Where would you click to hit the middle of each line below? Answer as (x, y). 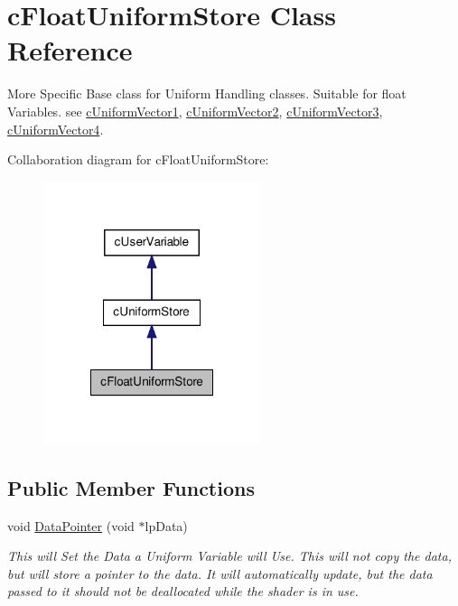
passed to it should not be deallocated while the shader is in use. (183, 591)
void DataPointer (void (71, 525)
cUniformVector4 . (56, 129)
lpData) (166, 525)
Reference (70, 50)
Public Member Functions (131, 487)
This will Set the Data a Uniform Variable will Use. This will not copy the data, (229, 556)
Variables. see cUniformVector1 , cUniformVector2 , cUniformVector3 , (195, 111)
